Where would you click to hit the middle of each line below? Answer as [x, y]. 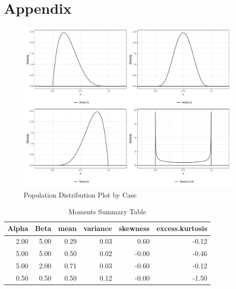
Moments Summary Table [107, 211]
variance [98, 228]
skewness [134, 228]
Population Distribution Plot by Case [80, 195]
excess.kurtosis [182, 228]
